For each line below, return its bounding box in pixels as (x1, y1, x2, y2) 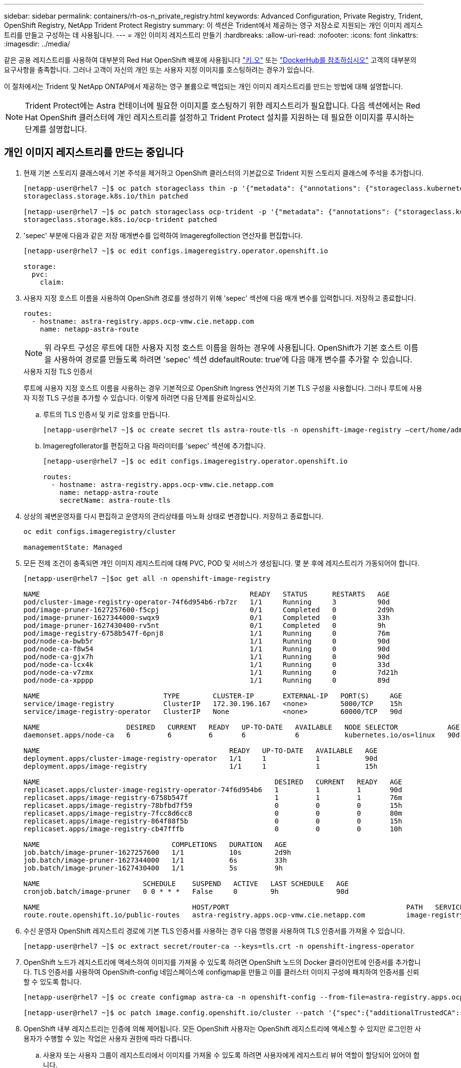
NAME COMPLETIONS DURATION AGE (23, 840, 287, 848)
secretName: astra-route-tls (59, 496, 171, 504)
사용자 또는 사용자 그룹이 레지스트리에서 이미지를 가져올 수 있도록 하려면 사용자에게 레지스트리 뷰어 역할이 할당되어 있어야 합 (43, 1050, 420, 1059)
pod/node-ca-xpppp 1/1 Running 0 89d (23, 676, 390, 684)
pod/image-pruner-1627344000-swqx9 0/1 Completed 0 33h (23, 613, 390, 622)
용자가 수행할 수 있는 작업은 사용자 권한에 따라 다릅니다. (23, 1034, 192, 1043)
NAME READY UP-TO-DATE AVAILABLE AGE (23, 746, 377, 755)
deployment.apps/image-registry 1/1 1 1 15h (23, 762, 377, 770)
